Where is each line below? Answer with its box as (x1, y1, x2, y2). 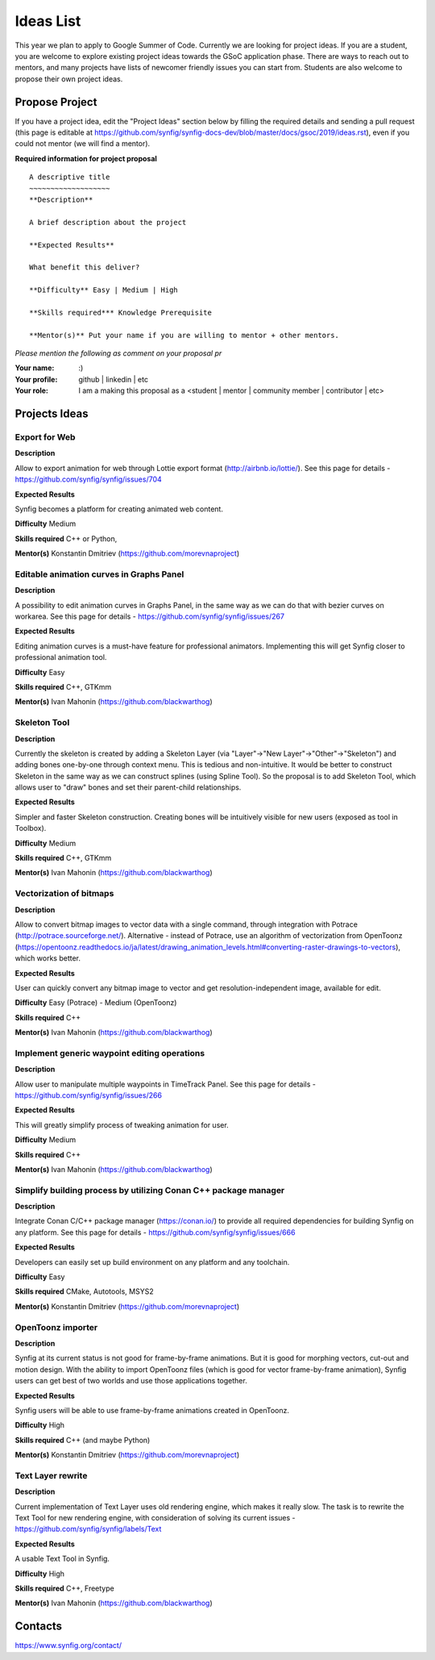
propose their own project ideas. (14, 73, 123, 84)
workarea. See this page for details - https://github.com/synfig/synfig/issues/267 (14, 611, 285, 621)
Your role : (14, 386, 48, 395)
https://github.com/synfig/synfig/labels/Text (14, 1524, 162, 1534)
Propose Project (14, 95, 97, 109)
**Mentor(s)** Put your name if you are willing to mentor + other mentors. (29, 331, 340, 340)
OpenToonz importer (14, 1321, 98, 1333)
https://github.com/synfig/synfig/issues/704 (14, 474, 163, 484)
